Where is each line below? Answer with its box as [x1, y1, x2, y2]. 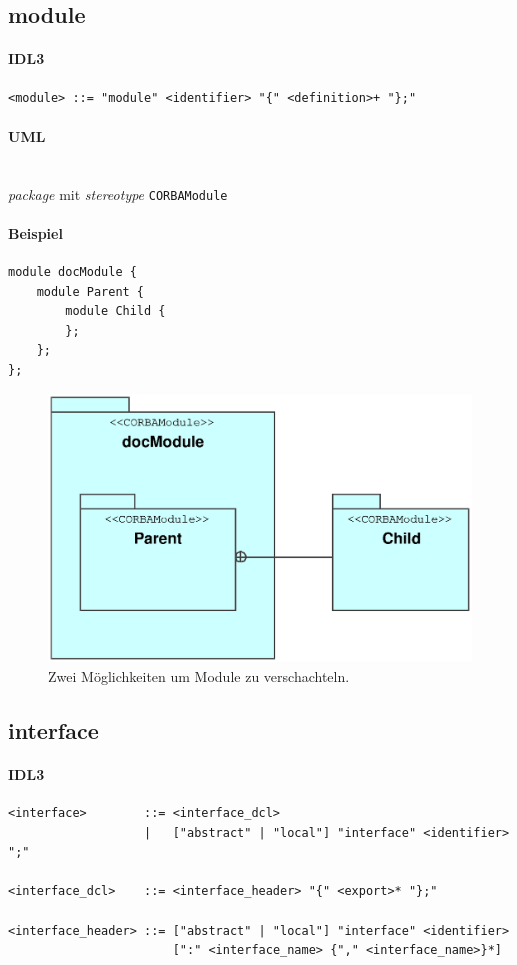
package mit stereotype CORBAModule [8, 183, 228, 204]
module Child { [65, 304, 166, 319]
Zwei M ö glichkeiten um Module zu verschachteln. [48, 665, 350, 686]
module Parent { [36, 284, 145, 299]
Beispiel [8, 222, 63, 243]
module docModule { [8, 265, 137, 280]
